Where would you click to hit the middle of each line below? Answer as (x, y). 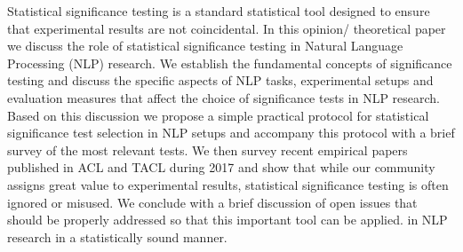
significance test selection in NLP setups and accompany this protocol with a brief (231, 133)
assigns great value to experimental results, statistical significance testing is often (228, 184)
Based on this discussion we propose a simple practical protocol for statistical (218, 115)
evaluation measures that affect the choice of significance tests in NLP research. (224, 97)
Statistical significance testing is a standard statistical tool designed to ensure (219, 11)
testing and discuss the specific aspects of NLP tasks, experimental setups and (220, 80)
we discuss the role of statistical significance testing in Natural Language (205, 46)
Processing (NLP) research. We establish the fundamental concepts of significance (230, 63)
